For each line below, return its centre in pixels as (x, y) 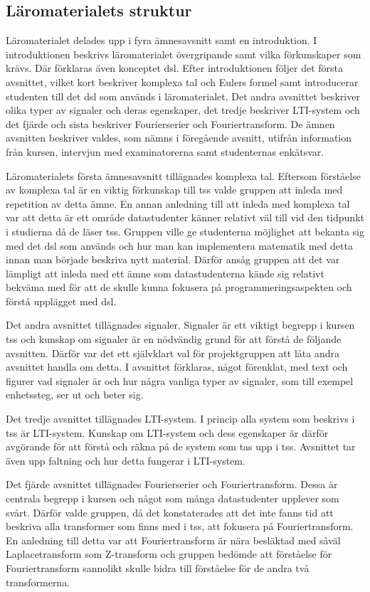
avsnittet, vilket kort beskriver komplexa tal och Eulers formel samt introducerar (182, 81)
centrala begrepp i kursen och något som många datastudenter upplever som (173, 498)
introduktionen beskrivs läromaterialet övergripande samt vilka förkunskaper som (184, 54)
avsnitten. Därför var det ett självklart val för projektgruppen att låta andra (173, 353)
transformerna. (38, 582)
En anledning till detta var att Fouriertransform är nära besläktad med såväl (173, 540)
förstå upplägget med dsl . (61, 301)
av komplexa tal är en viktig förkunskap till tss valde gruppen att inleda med (174, 190)
